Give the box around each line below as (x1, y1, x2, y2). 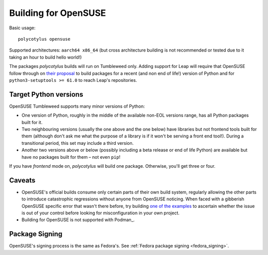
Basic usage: (9, 25, 36, 31)
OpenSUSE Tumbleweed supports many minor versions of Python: (9, 103, 145, 109)
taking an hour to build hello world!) (9, 54, 82, 60)
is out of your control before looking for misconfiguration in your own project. (21, 210, 180, 216)
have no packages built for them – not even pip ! (21, 154, 121, 160)
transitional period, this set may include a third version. (21, 140, 134, 146)
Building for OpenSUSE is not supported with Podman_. (21, 217, 135, 223)
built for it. (21, 119, 43, 125)
